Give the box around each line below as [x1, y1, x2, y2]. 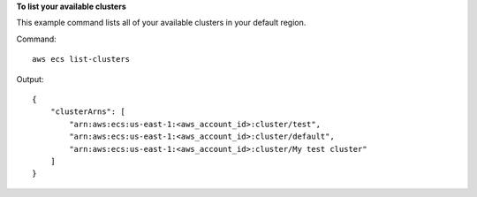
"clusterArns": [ [49, 107, 125, 117]
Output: [16, 73, 44, 84]
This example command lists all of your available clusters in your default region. [16, 18, 307, 28]
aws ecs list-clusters [32, 54, 131, 64]
